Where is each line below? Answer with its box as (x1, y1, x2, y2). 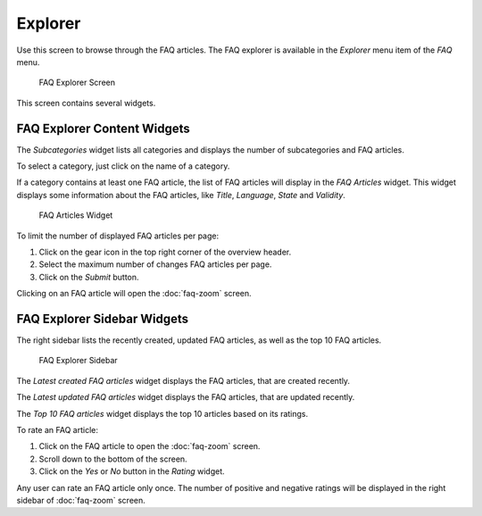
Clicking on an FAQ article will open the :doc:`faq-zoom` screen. (16, 288, 252, 299)
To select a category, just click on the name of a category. (16, 161, 230, 171)
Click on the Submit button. (38, 271, 139, 282)
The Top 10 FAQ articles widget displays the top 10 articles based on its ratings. (16, 408, 309, 419)
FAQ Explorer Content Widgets (16, 121, 191, 136)
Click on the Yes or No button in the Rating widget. (38, 466, 225, 477)
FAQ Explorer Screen (38, 77, 116, 88)
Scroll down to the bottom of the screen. (38, 454, 187, 464)
